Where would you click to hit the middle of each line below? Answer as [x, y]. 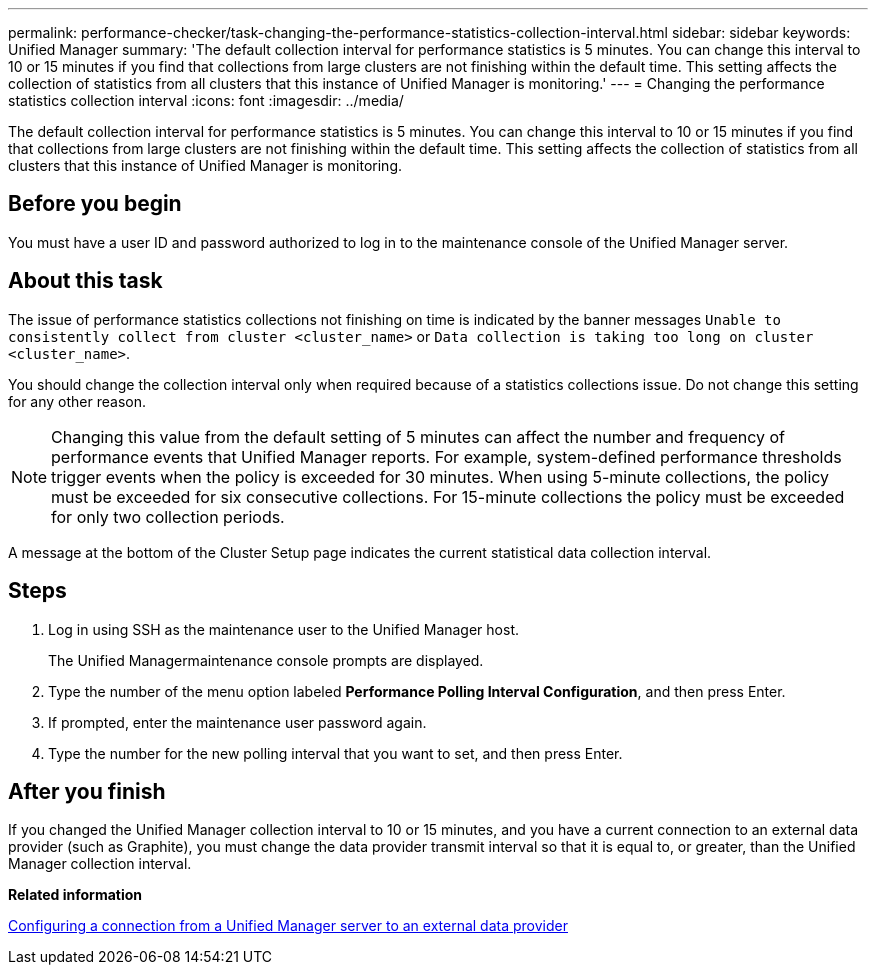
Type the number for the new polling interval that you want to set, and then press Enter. [335, 753]
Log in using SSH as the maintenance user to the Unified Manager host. [284, 629]
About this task [85, 281]
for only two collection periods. [168, 516]
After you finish [87, 791]
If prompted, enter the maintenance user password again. [237, 722]
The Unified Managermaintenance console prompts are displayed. [266, 660]
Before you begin [95, 204]
